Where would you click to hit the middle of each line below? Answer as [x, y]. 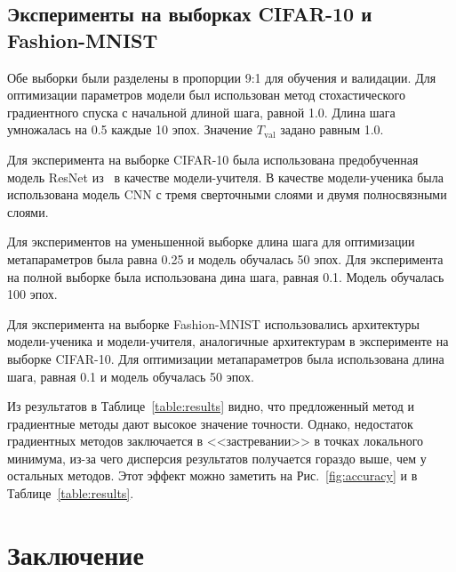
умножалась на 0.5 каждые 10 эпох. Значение [130, 129]
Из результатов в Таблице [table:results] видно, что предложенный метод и [211, 406]
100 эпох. [32, 294]
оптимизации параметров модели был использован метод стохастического [206, 95]
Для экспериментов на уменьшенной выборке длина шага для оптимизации [211, 242]
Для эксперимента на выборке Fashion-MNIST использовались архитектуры [213, 323]
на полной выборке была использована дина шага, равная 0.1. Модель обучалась [226, 276]
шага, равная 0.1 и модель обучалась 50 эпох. [131, 376]
